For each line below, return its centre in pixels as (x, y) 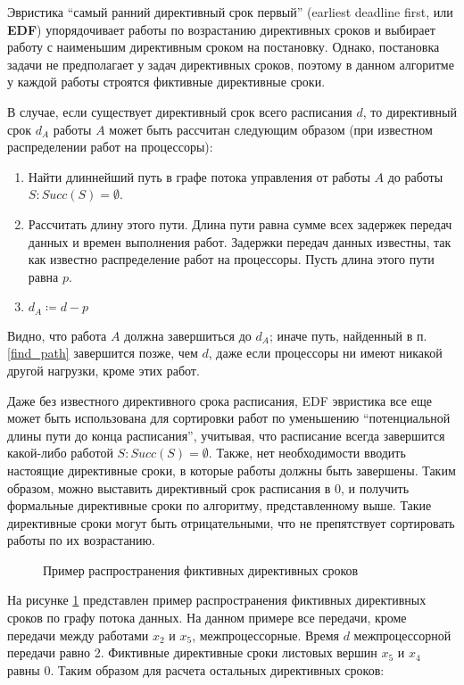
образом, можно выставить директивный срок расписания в (169, 487)
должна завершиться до (188, 335)
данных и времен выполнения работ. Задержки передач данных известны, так (240, 241)
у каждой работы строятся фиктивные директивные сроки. (166, 82)
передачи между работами (78, 635)
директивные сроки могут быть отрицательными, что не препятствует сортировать (231, 522)
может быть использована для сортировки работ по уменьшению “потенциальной (229, 418)
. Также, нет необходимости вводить (307, 453)
